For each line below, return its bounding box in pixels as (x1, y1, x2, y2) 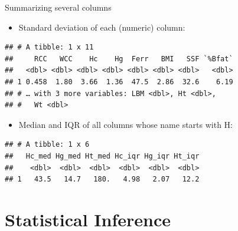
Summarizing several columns (5, 1, 112, 13)
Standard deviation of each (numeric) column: (18, 21, 185, 33)
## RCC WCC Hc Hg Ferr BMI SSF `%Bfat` (5, 54, 233, 63)
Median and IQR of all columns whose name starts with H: (18, 118, 233, 130)
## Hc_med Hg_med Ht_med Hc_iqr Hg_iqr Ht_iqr (5, 151, 200, 160)
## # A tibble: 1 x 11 (5, 43, 94, 52)
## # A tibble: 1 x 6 (5, 140, 90, 149)
